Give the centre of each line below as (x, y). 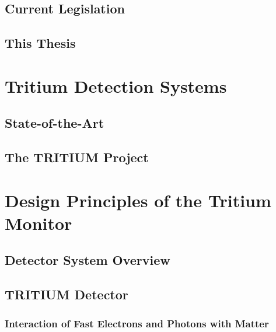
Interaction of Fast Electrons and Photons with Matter (137, 323)
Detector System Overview (88, 260)
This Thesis (40, 43)
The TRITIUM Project (77, 157)
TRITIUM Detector (67, 294)
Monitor (39, 223)
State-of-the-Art (55, 123)
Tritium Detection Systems (116, 85)
